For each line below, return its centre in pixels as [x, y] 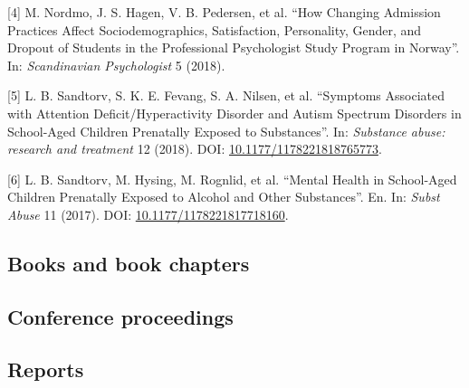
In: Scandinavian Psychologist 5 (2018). [116, 65]
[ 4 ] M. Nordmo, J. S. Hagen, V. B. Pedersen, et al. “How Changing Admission [224, 12]
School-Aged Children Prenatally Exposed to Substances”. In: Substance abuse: [226, 131]
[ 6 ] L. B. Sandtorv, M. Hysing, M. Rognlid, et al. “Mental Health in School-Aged [232, 179]
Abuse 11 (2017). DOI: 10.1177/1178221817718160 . [148, 214]
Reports [46, 369]
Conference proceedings [120, 316]
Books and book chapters [129, 263]
